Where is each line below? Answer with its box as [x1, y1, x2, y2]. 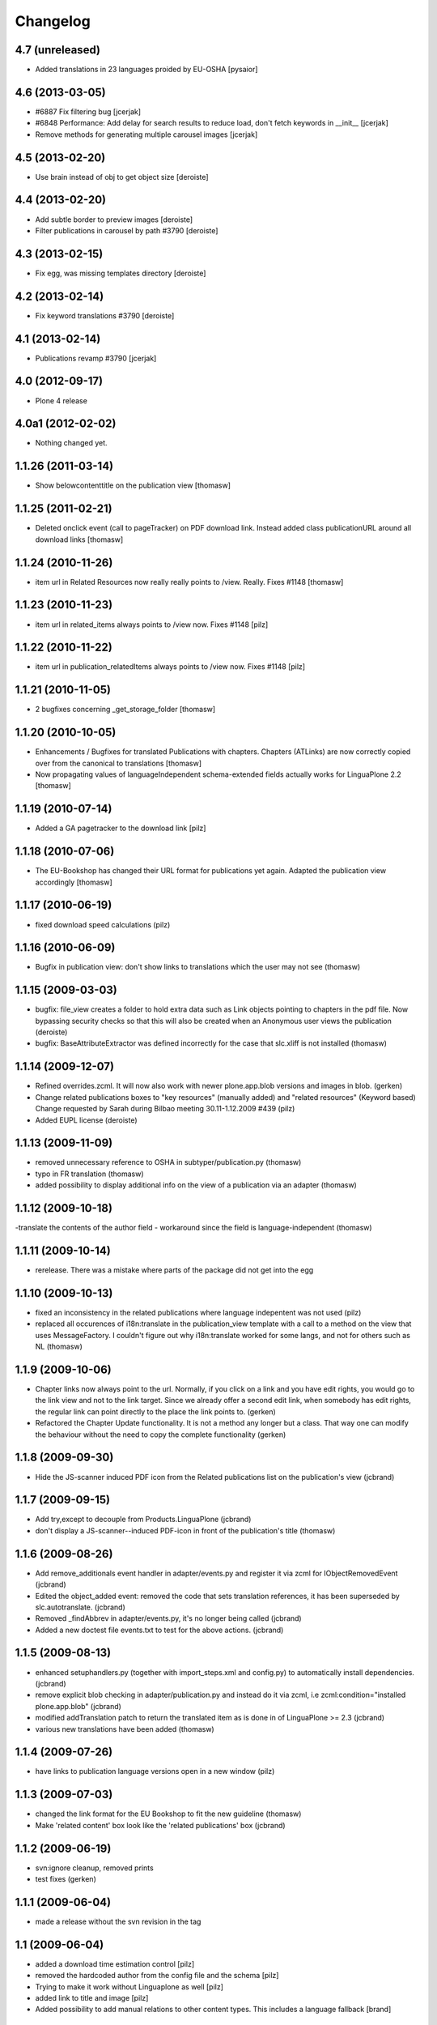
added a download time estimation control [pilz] [35, 1959, 195, 1968]
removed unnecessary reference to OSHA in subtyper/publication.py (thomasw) [35, 1157, 302, 1167]
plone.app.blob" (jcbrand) [35, 1701, 121, 1711]
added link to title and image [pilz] [35, 1993, 149, 2003]
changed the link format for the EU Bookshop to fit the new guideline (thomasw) [35, 1809, 302, 1818]
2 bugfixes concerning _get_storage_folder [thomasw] [35, 705, 216, 714]
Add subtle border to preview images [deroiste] [35, 215, 193, 224]
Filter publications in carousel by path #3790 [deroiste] [35, 225, 218, 235]
